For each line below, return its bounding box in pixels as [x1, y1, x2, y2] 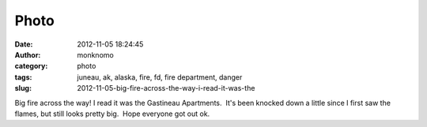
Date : [14, 39, 33, 49]
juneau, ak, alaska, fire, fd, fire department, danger [77, 72, 243, 82]
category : [14, 62, 48, 71]
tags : [14, 72, 32, 82]
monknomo [77, 50, 114, 59]
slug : [14, 84, 32, 93]
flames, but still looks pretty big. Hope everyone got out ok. [14, 109, 210, 118]
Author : [14, 50, 41, 59]
